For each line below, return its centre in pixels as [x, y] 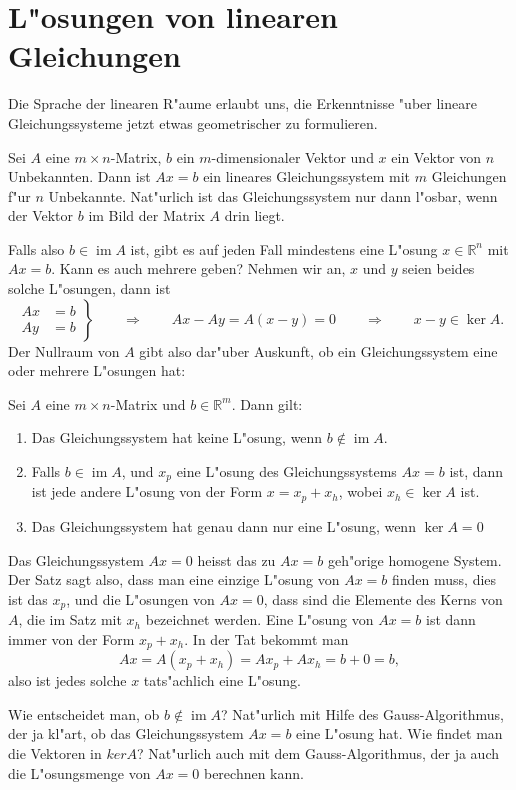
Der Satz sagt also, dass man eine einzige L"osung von [174, 579]
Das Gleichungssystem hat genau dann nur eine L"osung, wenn [223, 525]
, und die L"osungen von [140, 598]
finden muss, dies [444, 579]
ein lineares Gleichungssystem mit [307, 176]
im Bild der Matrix [146, 215]
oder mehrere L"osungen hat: [97, 370]
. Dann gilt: [267, 403]
